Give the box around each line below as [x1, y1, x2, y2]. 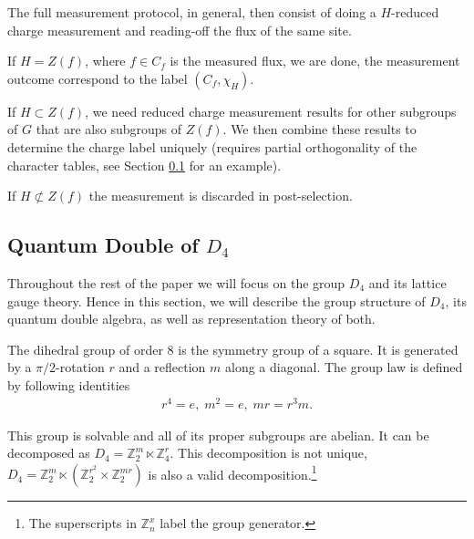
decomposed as [7, 443, 90, 462]
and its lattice [368, 273, 447, 292]
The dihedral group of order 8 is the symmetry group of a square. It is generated [7, 339, 459, 358]
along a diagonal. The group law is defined [225, 358, 463, 377]
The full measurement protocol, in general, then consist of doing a [7, 3, 376, 21]
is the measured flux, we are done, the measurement [170, 51, 460, 70]
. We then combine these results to [222, 119, 417, 139]
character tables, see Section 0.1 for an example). [7, 155, 282, 174]
